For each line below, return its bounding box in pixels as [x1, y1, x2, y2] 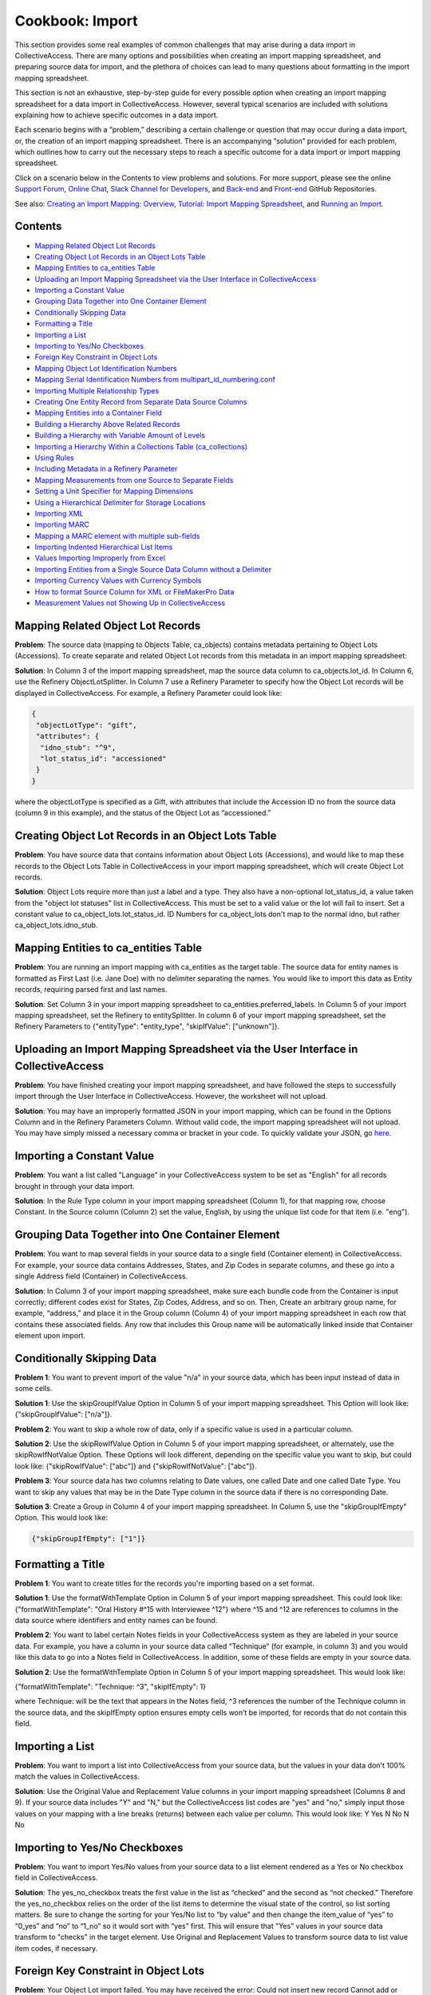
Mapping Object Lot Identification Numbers [34, 363, 177, 373]
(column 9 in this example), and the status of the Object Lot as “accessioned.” [14, 808, 271, 818]
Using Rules [34, 452, 75, 462]
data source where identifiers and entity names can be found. [14, 1615, 218, 1625]
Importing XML [34, 508, 84, 518]
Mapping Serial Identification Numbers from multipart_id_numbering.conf [34, 375, 275, 385]
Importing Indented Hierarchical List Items [34, 543, 173, 552]
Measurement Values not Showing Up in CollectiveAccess [34, 598, 226, 608]
